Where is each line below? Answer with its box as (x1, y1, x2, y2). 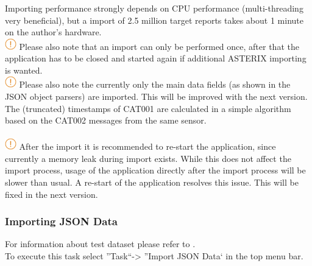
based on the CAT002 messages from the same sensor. (5, 114, 207, 127)
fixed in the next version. (5, 187, 98, 200)
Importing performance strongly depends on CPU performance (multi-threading (5, 2, 303, 14)
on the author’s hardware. (5, 26, 102, 38)
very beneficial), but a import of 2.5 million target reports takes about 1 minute (5, 13, 303, 26)
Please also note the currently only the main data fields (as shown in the (19, 78, 291, 91)
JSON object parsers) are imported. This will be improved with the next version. (5, 89, 308, 102)
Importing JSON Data (5, 214, 118, 229)
